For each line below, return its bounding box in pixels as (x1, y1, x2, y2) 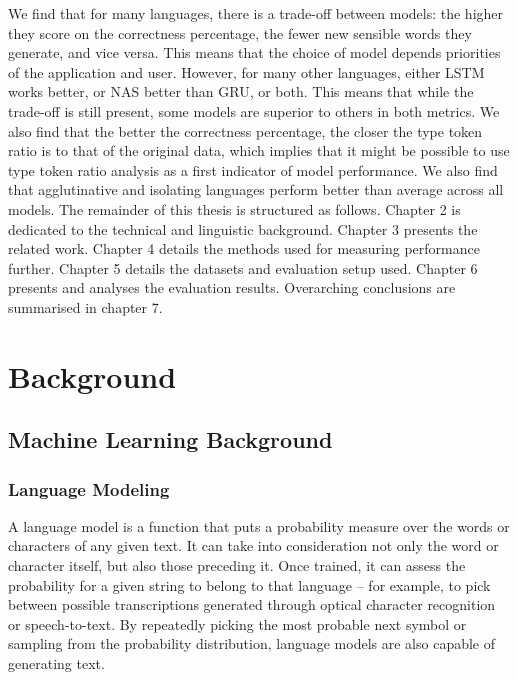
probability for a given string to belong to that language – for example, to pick (8, 574, 491, 595)
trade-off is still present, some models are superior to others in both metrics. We (8, 100, 500, 121)
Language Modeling (8, 476, 170, 501)
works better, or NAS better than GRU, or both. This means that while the (8, 81, 474, 102)
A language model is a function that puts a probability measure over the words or (8, 515, 510, 536)
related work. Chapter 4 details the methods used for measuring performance (8, 238, 480, 259)
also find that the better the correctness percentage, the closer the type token (8, 120, 483, 141)
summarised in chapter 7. (8, 296, 163, 317)
